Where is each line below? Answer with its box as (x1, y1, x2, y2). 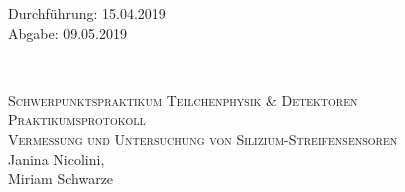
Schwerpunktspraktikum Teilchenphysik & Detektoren (8, 89, 358, 110)
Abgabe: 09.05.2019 (8, 22, 128, 43)
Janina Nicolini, (8, 148, 105, 169)
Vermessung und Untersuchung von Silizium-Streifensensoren (8, 128, 398, 149)
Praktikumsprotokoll (8, 109, 146, 130)
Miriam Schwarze (8, 168, 114, 189)
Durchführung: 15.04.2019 (8, 3, 166, 23)
